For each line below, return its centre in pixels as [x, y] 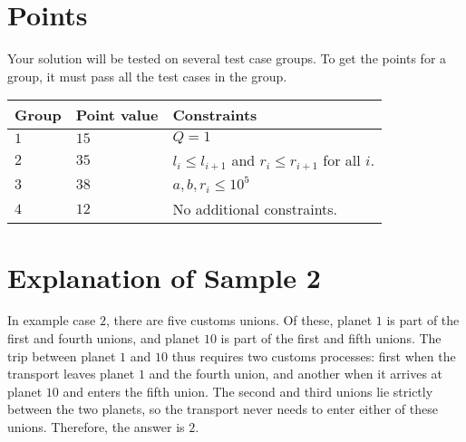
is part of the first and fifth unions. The [331, 338]
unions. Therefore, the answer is [96, 427]
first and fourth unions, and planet [104, 338]
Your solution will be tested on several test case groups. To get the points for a [227, 58]
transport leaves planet [71, 374]
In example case [52, 320]
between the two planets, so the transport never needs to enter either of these [223, 409]
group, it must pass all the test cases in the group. [147, 76]
